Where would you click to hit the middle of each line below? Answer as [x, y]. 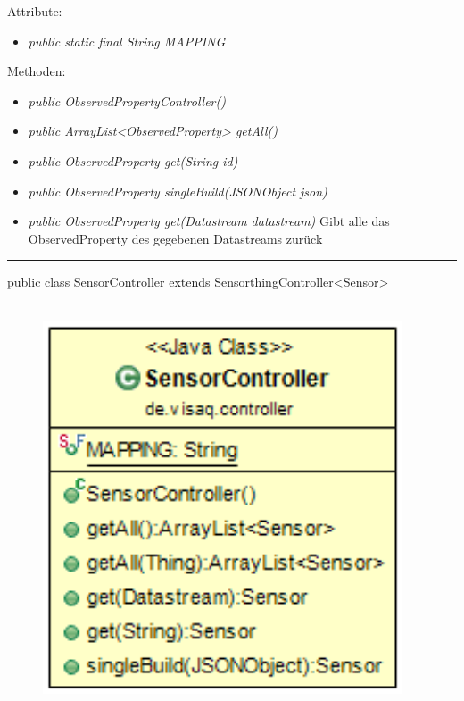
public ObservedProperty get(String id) [133, 160]
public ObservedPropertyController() [127, 100]
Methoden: [37, 71]
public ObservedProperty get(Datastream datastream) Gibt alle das [209, 221]
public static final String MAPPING [127, 41]
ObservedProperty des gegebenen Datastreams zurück [175, 238]
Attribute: [35, 11]
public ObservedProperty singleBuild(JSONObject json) [178, 191]
